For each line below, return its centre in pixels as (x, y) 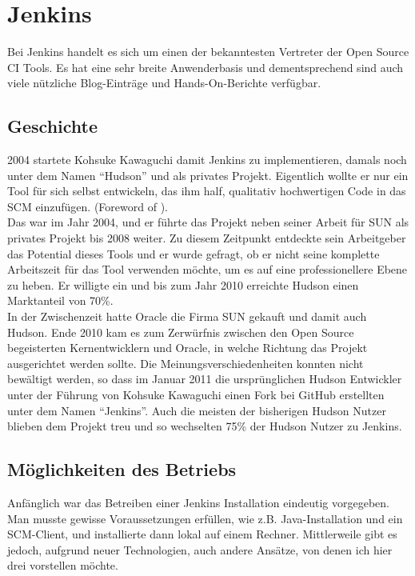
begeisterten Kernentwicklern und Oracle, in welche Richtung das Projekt (188, 348)
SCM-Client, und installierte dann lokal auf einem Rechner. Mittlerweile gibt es (202, 534)
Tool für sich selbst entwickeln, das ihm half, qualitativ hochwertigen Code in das (207, 191)
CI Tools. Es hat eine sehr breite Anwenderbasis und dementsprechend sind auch (206, 67)
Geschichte (53, 126)
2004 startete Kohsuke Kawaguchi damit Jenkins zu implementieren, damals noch (207, 160)
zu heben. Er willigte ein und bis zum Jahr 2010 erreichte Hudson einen (183, 284)
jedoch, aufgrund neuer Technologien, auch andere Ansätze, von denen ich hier (200, 549)
